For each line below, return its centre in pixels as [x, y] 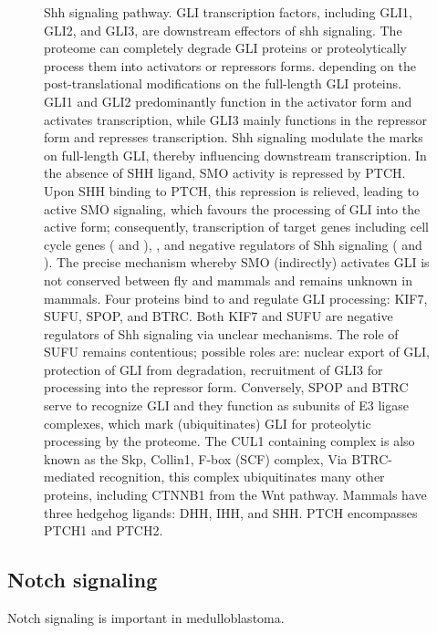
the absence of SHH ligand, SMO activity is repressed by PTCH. [225, 173]
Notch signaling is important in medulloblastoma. [146, 618]
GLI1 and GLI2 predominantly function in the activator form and [228, 101]
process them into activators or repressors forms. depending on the [230, 65]
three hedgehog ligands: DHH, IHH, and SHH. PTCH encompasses [231, 512]
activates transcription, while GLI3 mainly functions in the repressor [236, 119]
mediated [69, 477]
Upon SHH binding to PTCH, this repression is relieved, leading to [231, 190]
